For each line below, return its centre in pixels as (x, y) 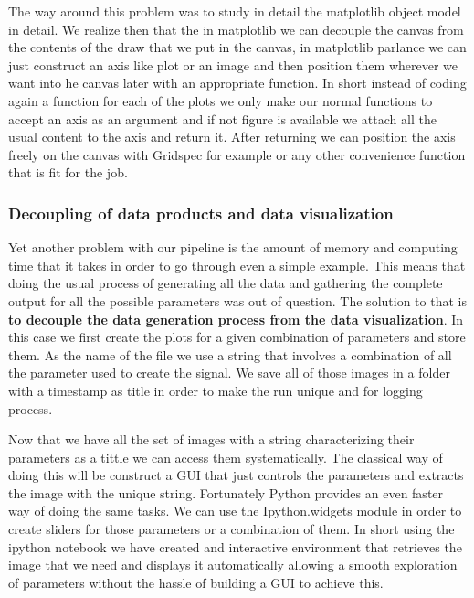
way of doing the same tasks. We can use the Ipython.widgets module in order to (235, 511)
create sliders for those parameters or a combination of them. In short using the (232, 529)
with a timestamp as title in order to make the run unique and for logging (216, 390)
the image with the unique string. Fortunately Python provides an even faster (226, 492)
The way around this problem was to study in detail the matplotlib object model (235, 11)
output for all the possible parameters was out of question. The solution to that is (237, 300)
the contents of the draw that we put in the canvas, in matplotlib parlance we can (237, 47)
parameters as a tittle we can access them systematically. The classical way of (226, 457)
